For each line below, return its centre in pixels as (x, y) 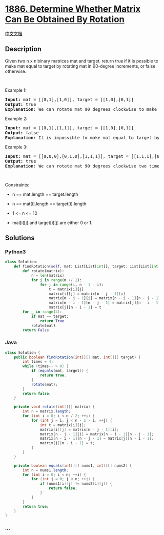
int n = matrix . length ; (47, 412)
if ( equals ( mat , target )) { (60, 371)
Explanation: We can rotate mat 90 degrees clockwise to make (81, 109)
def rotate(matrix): (43, 271)
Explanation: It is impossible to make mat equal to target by (82, 137)
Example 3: (16, 147)
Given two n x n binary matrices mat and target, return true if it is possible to (82, 61)
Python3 (15, 252)
